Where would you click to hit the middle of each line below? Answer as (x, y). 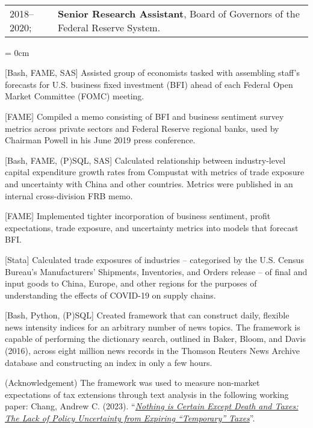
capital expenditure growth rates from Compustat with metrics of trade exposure (155, 172)
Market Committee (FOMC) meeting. (75, 96)
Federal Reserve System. (109, 27)
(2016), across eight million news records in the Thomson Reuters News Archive (153, 351)
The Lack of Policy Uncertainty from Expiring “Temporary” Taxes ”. (130, 418)
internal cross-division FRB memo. (69, 195)
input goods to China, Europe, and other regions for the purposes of (131, 283)
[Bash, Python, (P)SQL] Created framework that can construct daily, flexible (147, 315)
